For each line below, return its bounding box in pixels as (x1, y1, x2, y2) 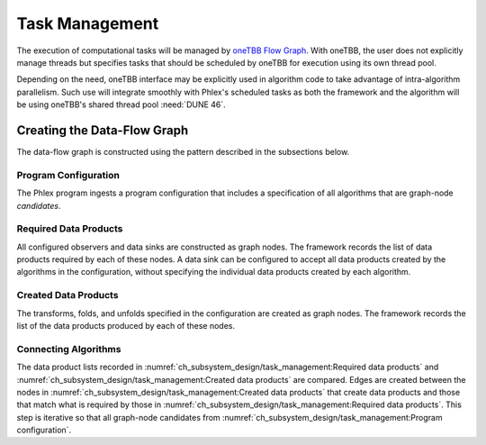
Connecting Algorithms (16, 342, 121, 355)
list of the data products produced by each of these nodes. (16, 321, 236, 331)
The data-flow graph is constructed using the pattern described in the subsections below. (16, 147, 350, 158)
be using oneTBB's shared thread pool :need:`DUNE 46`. (16, 99, 227, 110)
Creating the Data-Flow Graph (16, 123, 189, 138)
